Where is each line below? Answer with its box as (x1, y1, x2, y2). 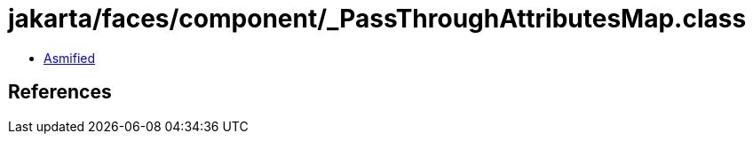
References (8, 81, 112, 104)
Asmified (44, 50, 96, 66)
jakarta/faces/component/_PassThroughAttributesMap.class (8, 4, 747, 34)
